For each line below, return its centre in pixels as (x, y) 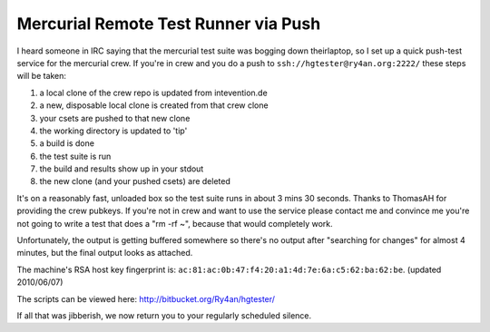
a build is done (67, 143)
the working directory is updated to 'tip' (113, 131)
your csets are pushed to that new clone (115, 118)
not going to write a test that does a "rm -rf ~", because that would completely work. (175, 223)
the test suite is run (75, 156)
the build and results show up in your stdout (122, 169)
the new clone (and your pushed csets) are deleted (135, 181)
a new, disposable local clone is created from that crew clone (154, 105)
